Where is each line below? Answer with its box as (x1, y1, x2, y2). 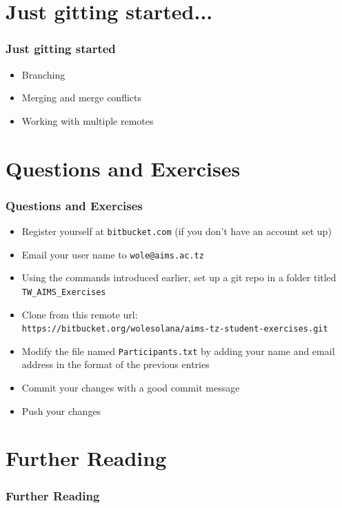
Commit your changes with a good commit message (21, 380, 240, 395)
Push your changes (21, 403, 101, 418)
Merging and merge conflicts (21, 90, 142, 105)
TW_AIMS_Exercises (21, 287, 106, 297)
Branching (21, 67, 66, 81)
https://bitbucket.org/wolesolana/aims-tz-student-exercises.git (21, 324, 328, 334)
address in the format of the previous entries (21, 357, 210, 372)
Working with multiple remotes (21, 113, 154, 128)
